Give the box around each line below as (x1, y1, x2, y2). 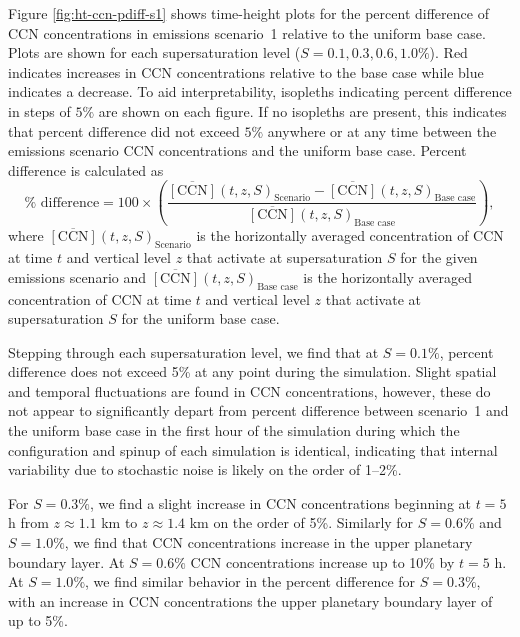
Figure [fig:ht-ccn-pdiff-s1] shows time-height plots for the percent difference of (8, 3, 489, 23)
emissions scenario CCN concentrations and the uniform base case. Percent (8, 140, 467, 161)
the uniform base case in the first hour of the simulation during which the (8, 420, 460, 441)
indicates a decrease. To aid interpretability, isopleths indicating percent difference (8, 81, 512, 102)
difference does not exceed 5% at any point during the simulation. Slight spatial (8, 361, 497, 382)
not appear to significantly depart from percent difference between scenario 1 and (8, 400, 509, 421)
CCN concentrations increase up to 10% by (190, 551, 455, 572)
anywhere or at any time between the (267, 120, 497, 141)
